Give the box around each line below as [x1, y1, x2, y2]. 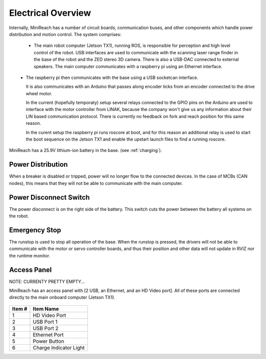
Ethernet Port [33, 331, 64, 338]
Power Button [33, 338, 65, 345]
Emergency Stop [9, 226, 62, 234]
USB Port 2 [33, 324, 59, 331]
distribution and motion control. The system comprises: [9, 31, 122, 37]
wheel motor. [26, 90, 53, 96]
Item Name [33, 305, 59, 312]
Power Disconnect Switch [9, 193, 90, 202]
